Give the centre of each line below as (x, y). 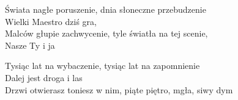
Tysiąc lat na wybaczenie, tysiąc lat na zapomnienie (102, 66)
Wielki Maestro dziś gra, (51, 21)
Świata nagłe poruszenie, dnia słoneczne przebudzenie (106, 9)
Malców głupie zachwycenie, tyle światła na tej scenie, (106, 33)
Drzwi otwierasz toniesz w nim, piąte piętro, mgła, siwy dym (119, 89)
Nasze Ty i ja (30, 45)
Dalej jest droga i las (44, 77)
